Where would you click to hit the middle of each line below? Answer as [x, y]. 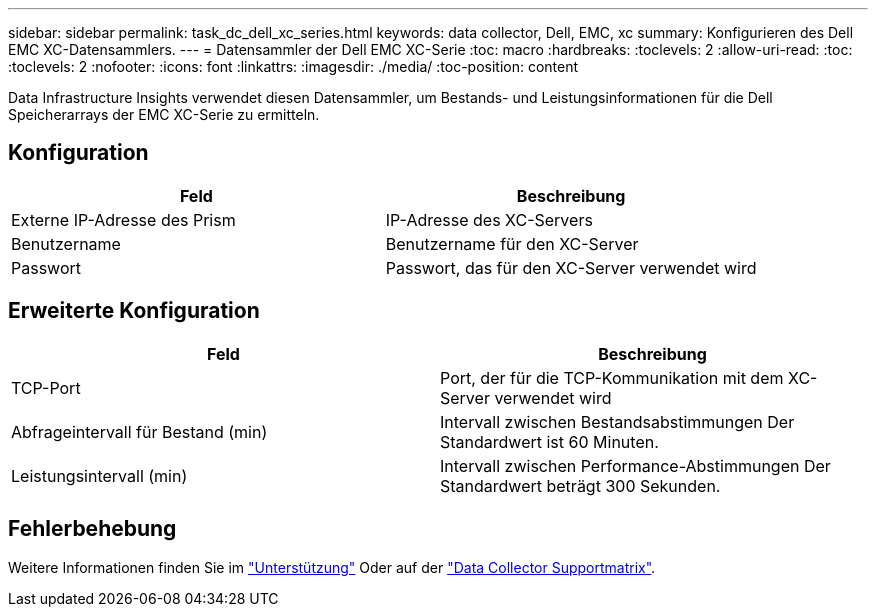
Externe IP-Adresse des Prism [123, 219]
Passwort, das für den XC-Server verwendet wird [571, 267]
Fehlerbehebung [92, 529]
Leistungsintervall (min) [99, 475]
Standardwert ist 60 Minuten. [549, 441]
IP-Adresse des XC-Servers [489, 219]
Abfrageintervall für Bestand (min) [139, 431]
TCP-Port [46, 387]
